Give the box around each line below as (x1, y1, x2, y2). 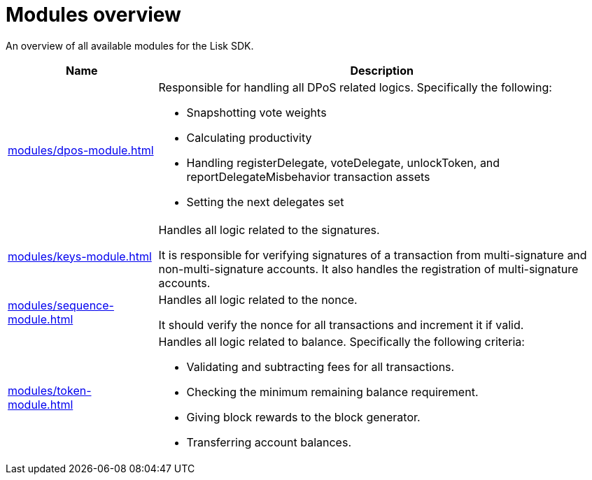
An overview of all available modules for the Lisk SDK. (6, 39, 254, 52)
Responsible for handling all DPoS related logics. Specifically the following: (158, 80, 552, 94)
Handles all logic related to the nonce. (158, 292, 358, 307)
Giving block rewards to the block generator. (186, 409, 421, 424)
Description (350, 63, 414, 78)
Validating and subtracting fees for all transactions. (186, 359, 455, 374)
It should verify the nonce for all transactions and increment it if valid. (158, 317, 524, 332)
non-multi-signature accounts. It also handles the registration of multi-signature (158, 261, 579, 276)
